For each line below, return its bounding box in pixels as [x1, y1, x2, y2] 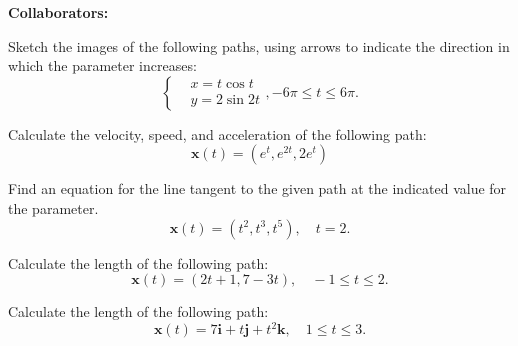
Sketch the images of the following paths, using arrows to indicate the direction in [8, 35, 510, 56]
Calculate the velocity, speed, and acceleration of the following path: [8, 123, 427, 144]
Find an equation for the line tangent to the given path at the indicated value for [8, 178, 507, 199]
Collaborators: [8, 2, 109, 22]
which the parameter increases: [8, 55, 197, 76]
